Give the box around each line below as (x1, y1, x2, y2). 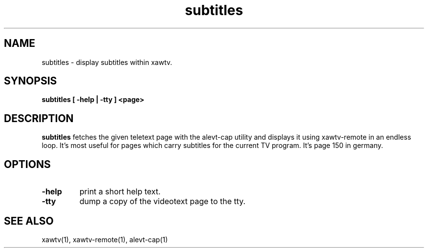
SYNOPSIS (4, 75, 57, 87)
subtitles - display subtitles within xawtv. (42, 58, 172, 66)
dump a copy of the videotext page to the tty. (79, 196, 246, 207)
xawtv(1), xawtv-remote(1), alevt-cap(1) (42, 235, 168, 244)
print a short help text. (79, 187, 161, 197)
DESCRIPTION (4, 112, 74, 125)
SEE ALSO (4, 214, 54, 227)
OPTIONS (4, 158, 51, 170)
